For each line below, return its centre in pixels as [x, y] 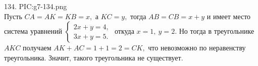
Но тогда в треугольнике [217, 31]
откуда [124, 31]
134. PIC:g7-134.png [36, 6]
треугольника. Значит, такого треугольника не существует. [94, 57]
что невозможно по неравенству [197, 48]
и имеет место [229, 16]
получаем [37, 48]
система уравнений [33, 31]
